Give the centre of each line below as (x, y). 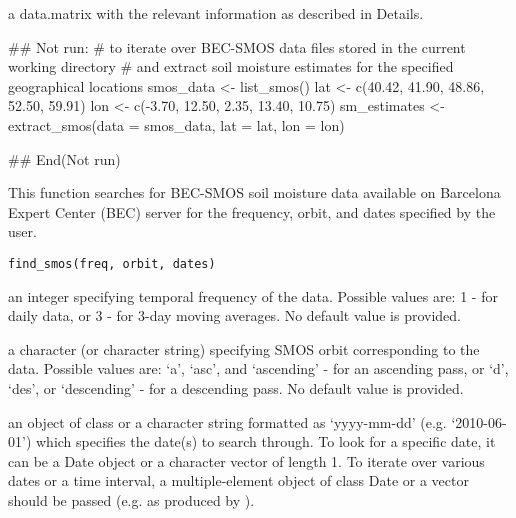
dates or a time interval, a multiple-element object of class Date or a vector (238, 480)
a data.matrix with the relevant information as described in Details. (216, 13)
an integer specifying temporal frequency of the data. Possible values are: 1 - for (253, 295)
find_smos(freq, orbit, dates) (112, 263)
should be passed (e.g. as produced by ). (131, 499)
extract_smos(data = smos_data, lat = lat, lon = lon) (176, 124)
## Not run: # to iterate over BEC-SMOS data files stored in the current (237, 46)
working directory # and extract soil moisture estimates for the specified (231, 66)
